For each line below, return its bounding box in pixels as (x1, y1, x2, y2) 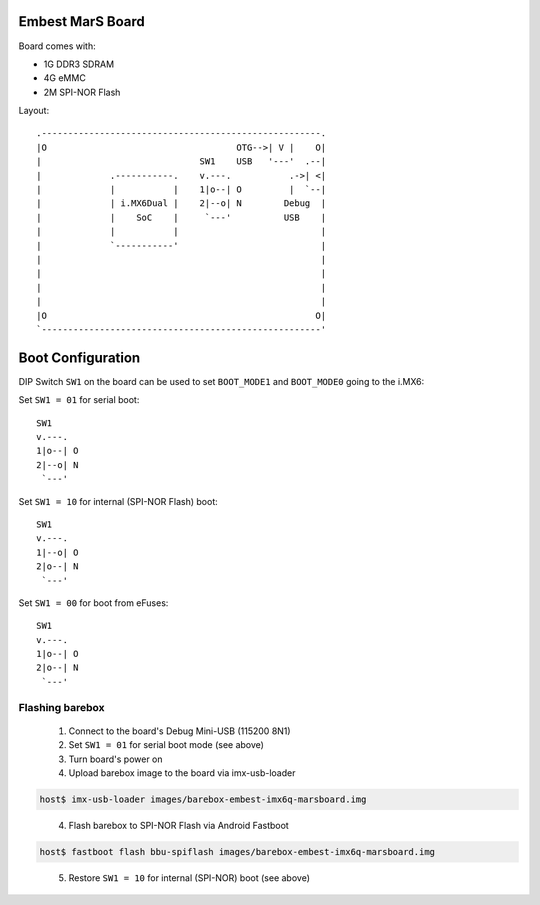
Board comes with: (18, 40, 96, 52)
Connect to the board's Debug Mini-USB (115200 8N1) (68, 725, 291, 737)
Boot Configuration (18, 349, 141, 366)
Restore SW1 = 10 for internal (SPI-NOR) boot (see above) (68, 871, 310, 884)
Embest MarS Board (18, 13, 145, 30)
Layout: (18, 105, 50, 117)
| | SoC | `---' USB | (36, 211, 327, 223)
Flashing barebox (18, 700, 105, 714)
